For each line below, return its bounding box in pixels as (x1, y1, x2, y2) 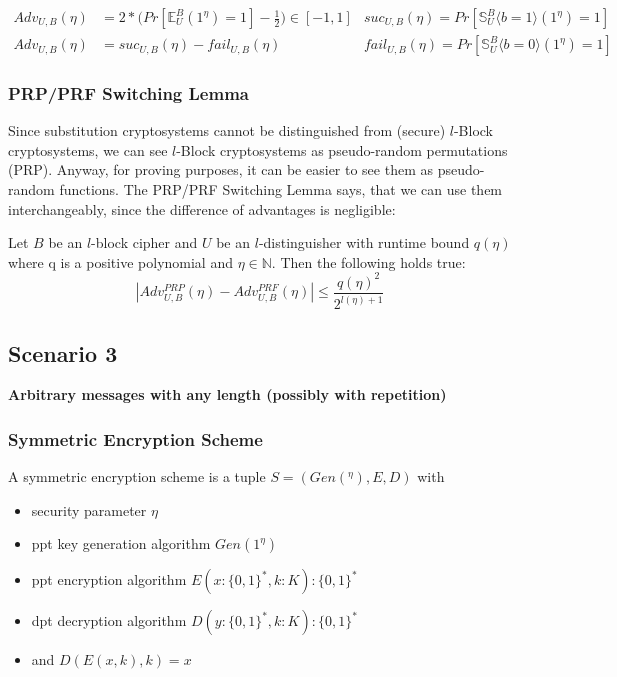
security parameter (31, 499, 147, 520)
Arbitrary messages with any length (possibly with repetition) (8, 384, 447, 405)
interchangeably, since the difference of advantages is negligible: (8, 198, 396, 219)
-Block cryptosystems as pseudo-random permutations (176, 139, 508, 160)
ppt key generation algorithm (31, 533, 211, 554)
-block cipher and (91, 232, 198, 253)
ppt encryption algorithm (31, 569, 187, 590)
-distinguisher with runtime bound (258, 232, 470, 253)
